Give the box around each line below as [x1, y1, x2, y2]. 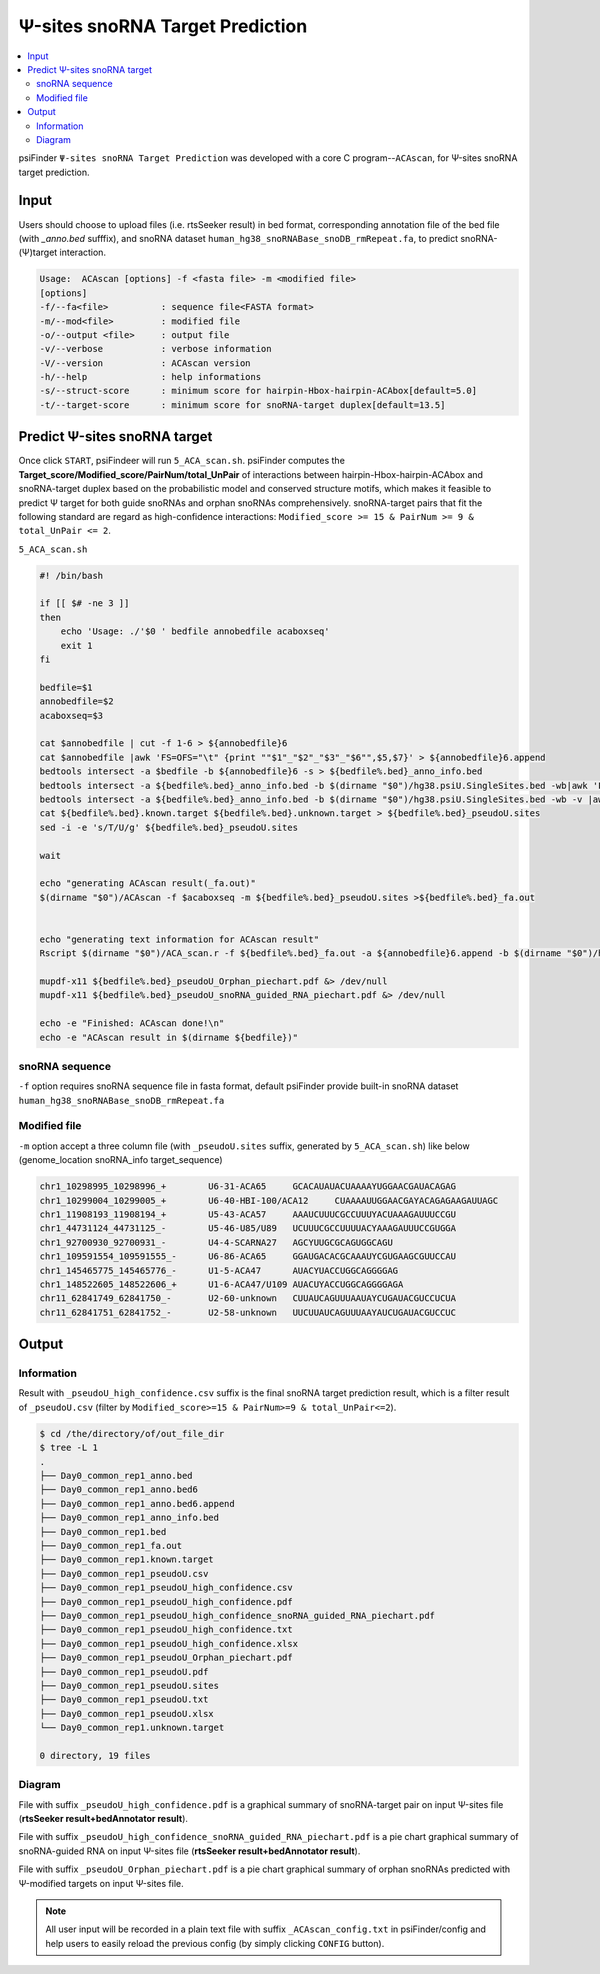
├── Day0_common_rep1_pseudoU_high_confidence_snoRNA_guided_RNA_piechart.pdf [39, 1610, 435, 1621]
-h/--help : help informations [39, 371, 262, 383]
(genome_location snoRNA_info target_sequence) [18, 1154, 224, 1166]
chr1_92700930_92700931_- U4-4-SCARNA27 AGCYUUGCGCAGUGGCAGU [39, 1236, 394, 1248]
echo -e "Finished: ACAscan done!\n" [39, 1018, 225, 1029]
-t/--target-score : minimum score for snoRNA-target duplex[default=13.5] [39, 399, 446, 410]
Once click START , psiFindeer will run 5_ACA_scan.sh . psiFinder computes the [18, 455, 345, 467]
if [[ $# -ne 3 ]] [39, 598, 130, 609]
